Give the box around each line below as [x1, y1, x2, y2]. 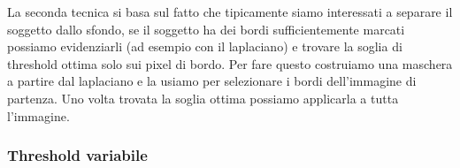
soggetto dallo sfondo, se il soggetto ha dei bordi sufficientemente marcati [7, 19, 405, 38]
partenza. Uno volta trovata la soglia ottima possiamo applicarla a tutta [7, 88, 399, 107]
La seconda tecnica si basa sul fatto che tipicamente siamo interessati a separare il [7, 3, 453, 20]
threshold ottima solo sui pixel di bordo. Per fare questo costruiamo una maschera [7, 54, 453, 73]
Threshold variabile [7, 144, 148, 166]
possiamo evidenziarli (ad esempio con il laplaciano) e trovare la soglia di [7, 37, 402, 56]
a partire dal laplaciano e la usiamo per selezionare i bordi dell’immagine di [7, 72, 417, 90]
